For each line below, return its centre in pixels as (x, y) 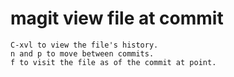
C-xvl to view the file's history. (84, 45)
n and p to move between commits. (82, 53)
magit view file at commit (117, 18)
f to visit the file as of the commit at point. (113, 62)
